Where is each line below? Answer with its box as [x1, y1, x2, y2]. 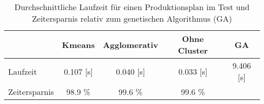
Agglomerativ [103, 38, 158, 50]
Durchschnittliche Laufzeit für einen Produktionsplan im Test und [14, 1, 250, 13]
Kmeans [62, 38, 95, 50]
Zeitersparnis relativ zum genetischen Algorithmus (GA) [32, 13, 232, 24]
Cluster [178, 44, 208, 56]
